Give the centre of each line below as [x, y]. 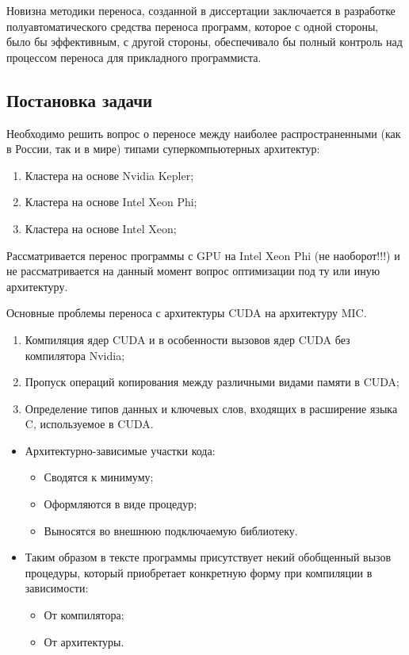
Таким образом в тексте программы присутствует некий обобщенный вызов [208, 557]
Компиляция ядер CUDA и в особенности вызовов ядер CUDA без [187, 339]
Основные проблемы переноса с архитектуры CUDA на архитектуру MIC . [187, 313]
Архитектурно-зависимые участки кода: [120, 450]
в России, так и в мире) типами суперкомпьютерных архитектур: [163, 149]
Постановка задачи [80, 100]
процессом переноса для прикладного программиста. [134, 57]
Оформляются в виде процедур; [120, 504]
